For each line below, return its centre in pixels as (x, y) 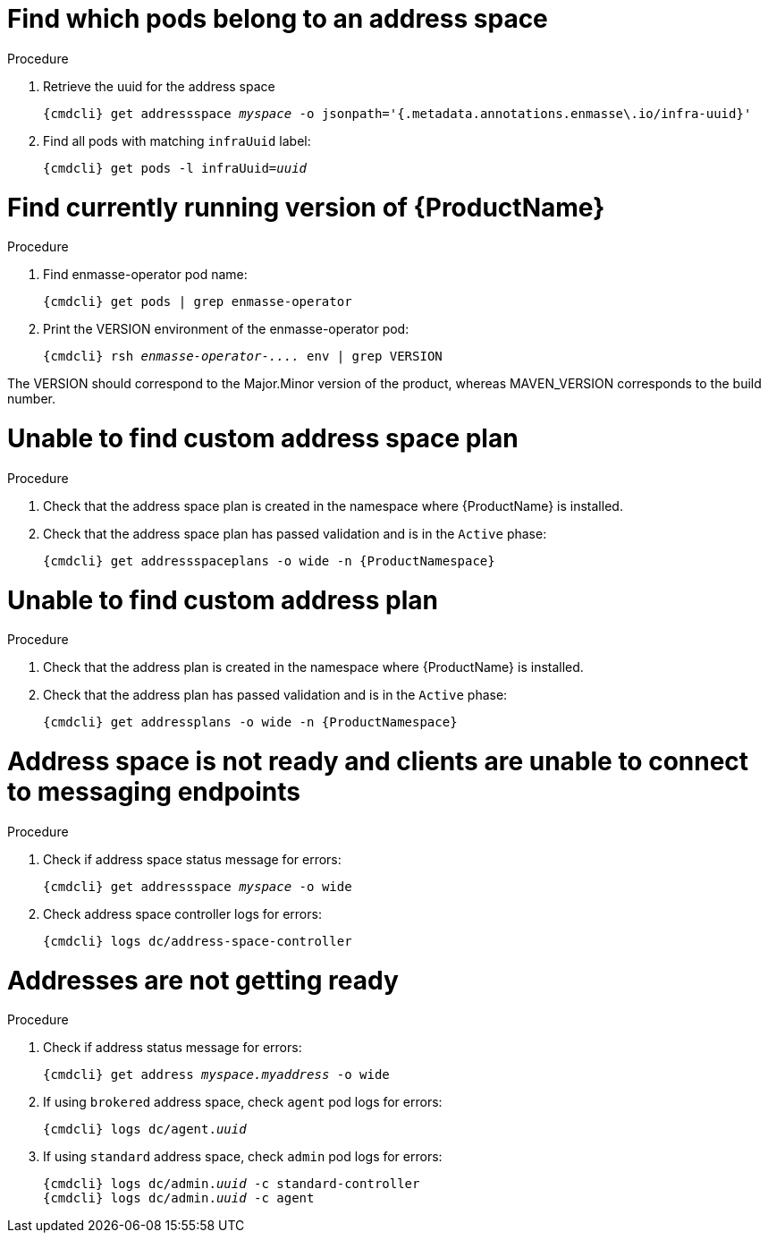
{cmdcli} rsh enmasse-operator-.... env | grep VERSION (243, 357)
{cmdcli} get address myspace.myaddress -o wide (216, 1075)
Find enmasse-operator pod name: (145, 275)
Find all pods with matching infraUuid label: (177, 140)
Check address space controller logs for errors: (182, 913)
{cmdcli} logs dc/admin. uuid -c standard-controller (232, 1184)
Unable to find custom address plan (223, 600)
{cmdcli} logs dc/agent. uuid (145, 1130)
